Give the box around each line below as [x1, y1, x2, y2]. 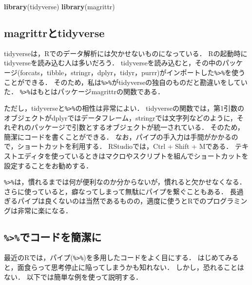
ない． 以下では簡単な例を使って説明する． [4, 271, 142, 282]
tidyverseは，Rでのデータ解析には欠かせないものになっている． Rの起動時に [4, 48, 248, 58]
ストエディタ [4, 150, 45, 161]
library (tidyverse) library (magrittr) [4, 1, 115, 11]
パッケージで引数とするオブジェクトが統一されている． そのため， [31, 122, 244, 132]
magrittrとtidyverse [4, 25, 105, 40]
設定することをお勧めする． [4, 160, 93, 170]
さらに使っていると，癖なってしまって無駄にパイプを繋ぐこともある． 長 [4, 186, 237, 196]
